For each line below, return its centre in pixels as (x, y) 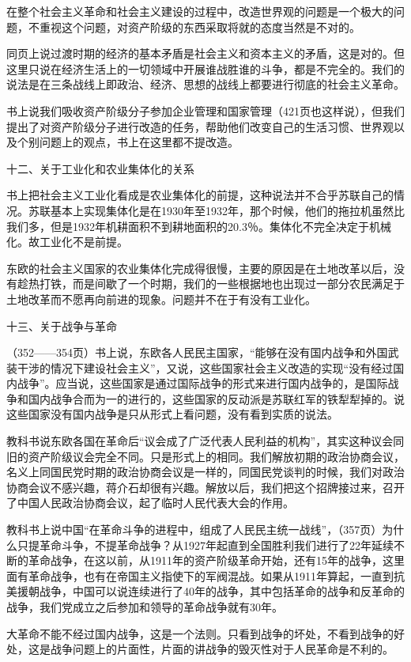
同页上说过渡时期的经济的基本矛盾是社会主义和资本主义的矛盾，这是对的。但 (205, 53)
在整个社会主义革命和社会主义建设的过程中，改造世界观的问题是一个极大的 (200, 11)
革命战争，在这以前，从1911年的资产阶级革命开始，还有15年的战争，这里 (216, 560)
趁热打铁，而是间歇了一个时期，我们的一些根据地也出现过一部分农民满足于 (211, 284)
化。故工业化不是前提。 (67, 242)
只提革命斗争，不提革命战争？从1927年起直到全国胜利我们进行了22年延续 (205, 545)
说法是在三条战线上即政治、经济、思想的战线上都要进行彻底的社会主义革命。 (205, 84)
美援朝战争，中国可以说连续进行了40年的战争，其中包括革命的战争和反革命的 (205, 591)
